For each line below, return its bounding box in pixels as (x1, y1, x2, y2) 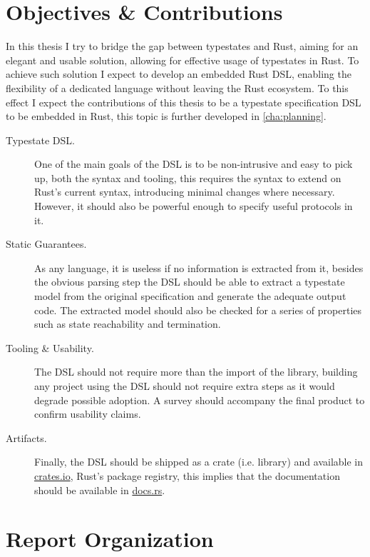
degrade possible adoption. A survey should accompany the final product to (34, 392, 365, 407)
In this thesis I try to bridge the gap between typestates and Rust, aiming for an (6, 39, 359, 54)
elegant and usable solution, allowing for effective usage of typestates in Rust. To (6, 52, 359, 67)
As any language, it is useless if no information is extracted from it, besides (34, 260, 364, 275)
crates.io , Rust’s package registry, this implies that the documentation (34, 468, 340, 483)
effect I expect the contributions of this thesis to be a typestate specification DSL (6, 94, 361, 109)
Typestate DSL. (6, 132, 75, 147)
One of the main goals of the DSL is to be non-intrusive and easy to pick (34, 156, 353, 171)
